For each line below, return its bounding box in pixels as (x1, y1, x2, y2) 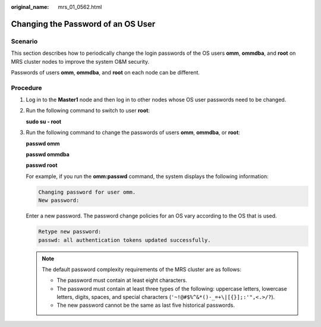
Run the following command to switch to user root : (26, 107, 150, 114)
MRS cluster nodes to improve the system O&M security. (11, 58, 150, 65)
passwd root (26, 161, 58, 169)
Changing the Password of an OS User (11, 18, 156, 29)
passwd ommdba (26, 151, 70, 158)
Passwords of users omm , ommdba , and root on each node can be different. (11, 68, 200, 76)
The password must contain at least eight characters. (56, 277, 187, 284)
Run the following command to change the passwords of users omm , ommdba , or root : (26, 129, 240, 136)
